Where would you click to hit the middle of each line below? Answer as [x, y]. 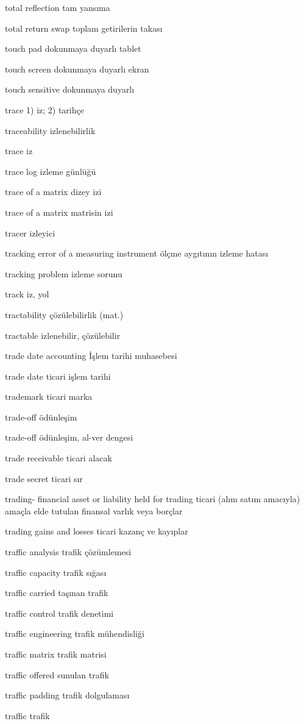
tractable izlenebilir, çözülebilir [63, 335]
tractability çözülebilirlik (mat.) [64, 314]
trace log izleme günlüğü [51, 171]
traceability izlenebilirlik [50, 130]
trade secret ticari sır [44, 478]
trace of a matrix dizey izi [53, 192]
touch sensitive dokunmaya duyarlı [70, 89]
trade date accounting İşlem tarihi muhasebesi [91, 356]
